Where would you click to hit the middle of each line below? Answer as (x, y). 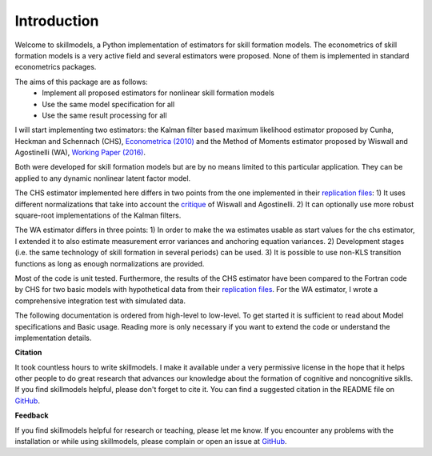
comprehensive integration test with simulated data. (100, 301)
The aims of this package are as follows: (81, 82)
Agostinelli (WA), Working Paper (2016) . (80, 153)
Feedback (32, 415)
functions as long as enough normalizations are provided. (110, 263)
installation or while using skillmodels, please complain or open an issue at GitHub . (151, 442)
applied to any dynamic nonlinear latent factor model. (103, 178)
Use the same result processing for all (104, 115)
